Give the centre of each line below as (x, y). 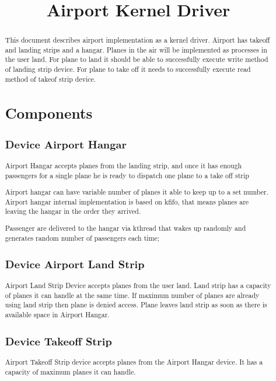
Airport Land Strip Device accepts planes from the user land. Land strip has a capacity (138, 285)
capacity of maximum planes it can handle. (70, 372)
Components (49, 112)
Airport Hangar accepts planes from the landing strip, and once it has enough (123, 165)
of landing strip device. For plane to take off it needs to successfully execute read (128, 69)
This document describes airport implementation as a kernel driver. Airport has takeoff (137, 40)
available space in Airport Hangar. (57, 314)
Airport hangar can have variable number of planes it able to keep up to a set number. (137, 192)
